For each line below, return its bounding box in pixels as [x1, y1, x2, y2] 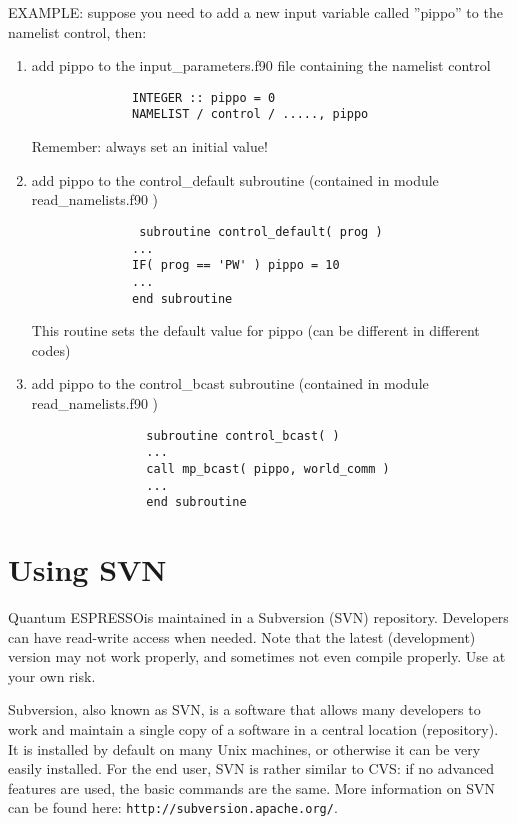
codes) [31, 339, 71, 360]
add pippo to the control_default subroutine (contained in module [31, 169, 439, 190]
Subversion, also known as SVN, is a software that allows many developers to [8, 699, 481, 720]
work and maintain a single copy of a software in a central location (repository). [8, 718, 499, 739]
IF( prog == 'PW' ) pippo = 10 [132, 258, 340, 273]
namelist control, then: [8, 21, 147, 42]
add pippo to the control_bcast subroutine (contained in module [31, 373, 429, 394]
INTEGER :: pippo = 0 [132, 90, 276, 105]
